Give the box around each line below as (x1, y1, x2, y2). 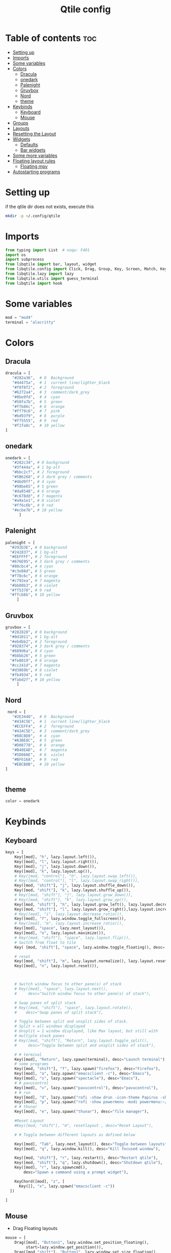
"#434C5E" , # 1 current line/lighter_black (12, 719, 110, 724)
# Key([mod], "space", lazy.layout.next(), (14, 986, 108, 992)
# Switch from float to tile (14, 940, 76, 945)
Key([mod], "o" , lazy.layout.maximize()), (14, 931, 106, 936)
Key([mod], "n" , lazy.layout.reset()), (14, 963, 99, 969)
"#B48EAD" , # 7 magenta (12, 748, 67, 753)
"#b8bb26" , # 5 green (10, 653, 56, 659)
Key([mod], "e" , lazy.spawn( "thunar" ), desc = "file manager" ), (14, 1109, 149, 1115)
